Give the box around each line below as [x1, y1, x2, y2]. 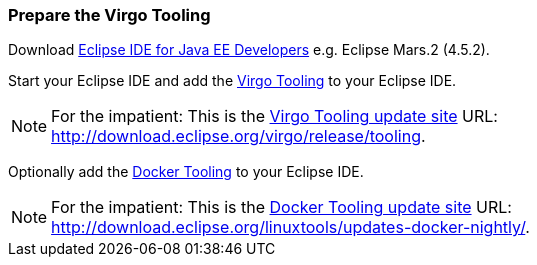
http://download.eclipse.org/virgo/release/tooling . [51, 126, 426, 147]
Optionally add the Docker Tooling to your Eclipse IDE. [8, 163, 364, 181]
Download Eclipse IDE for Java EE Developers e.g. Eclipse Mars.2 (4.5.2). [8, 41, 490, 59]
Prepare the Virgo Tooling [8, 5, 211, 25]
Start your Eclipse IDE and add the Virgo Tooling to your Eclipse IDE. [8, 72, 457, 90]
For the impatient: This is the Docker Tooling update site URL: [51, 197, 512, 218]
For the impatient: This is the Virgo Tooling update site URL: [51, 106, 498, 127]
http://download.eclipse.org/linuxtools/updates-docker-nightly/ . [51, 217, 530, 238]
